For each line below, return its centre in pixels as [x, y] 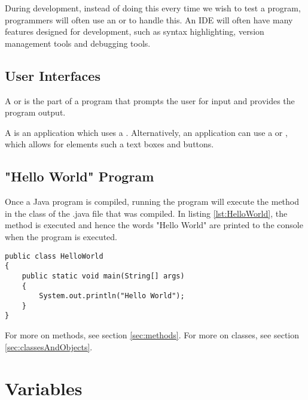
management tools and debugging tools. [78, 43]
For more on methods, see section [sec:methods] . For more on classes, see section [152, 335]
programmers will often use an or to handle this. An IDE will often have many [149, 19]
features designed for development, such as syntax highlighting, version [135, 31]
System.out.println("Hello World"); [112, 296]
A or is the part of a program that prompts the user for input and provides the [150, 100]
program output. [35, 112]
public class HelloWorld [54, 256]
